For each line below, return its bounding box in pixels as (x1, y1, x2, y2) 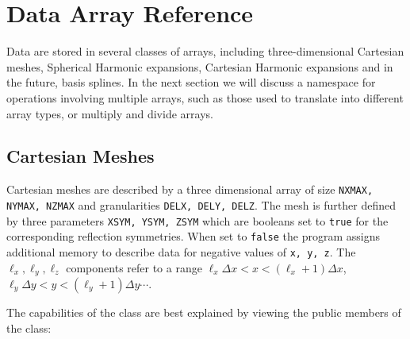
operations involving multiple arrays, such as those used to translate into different (6, 89, 404, 106)
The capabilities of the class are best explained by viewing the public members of (6, 304, 401, 321)
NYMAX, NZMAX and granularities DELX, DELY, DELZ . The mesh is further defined (6, 196, 396, 213)
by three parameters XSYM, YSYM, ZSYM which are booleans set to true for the (6, 212, 389, 229)
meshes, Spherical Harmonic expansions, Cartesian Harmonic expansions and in (6, 58, 393, 75)
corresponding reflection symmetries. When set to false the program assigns (6, 228, 380, 245)
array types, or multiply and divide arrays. (6, 105, 213, 121)
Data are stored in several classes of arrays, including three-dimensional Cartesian (6, 43, 404, 60)
